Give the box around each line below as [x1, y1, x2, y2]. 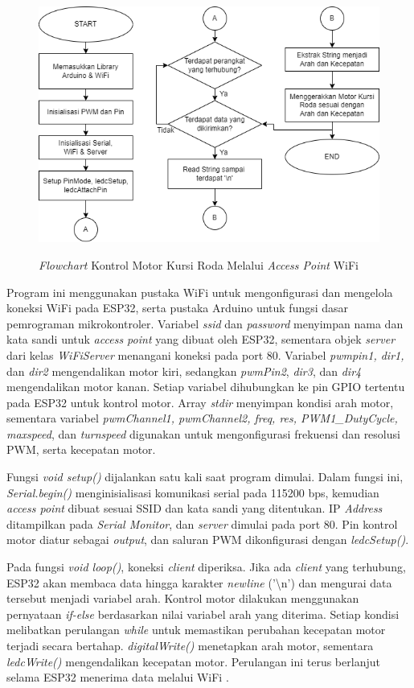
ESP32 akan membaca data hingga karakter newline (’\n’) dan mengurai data [6, 574, 392, 591]
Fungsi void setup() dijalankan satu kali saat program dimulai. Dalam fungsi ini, [6, 468, 404, 485]
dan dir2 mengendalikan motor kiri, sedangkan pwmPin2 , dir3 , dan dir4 [6, 362, 362, 379]
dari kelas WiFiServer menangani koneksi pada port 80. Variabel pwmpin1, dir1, [6, 346, 404, 363]
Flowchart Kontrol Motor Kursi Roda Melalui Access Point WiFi [39, 256, 359, 273]
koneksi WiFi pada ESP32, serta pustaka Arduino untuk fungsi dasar [6, 299, 349, 316]
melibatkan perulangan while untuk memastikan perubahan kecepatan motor [6, 621, 386, 638]
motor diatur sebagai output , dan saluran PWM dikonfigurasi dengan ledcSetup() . [6, 531, 409, 548]
